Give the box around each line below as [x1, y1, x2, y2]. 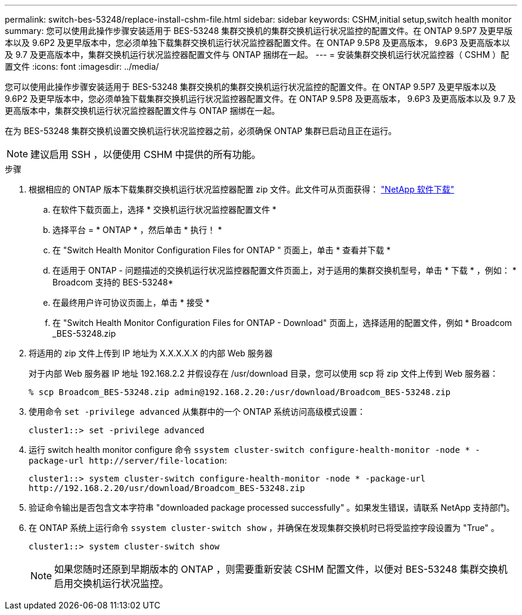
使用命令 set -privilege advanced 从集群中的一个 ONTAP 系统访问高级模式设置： [29, 406, 366, 417]
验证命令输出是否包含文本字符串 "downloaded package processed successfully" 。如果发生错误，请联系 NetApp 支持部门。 [29, 502, 515, 512]
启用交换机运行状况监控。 [54, 577, 169, 589]
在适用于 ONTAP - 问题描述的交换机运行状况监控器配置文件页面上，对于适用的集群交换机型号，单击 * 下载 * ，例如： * [52, 265, 517, 275]
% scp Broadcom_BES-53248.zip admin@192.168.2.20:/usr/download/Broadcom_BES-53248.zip [29, 387, 451, 397]
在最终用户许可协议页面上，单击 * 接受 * [52, 297, 210, 307]
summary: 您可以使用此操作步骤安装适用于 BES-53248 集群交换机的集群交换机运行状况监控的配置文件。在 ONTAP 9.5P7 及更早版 [5, 26, 513, 36]
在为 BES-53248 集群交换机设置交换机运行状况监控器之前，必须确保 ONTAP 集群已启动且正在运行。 [5, 126, 397, 136]
